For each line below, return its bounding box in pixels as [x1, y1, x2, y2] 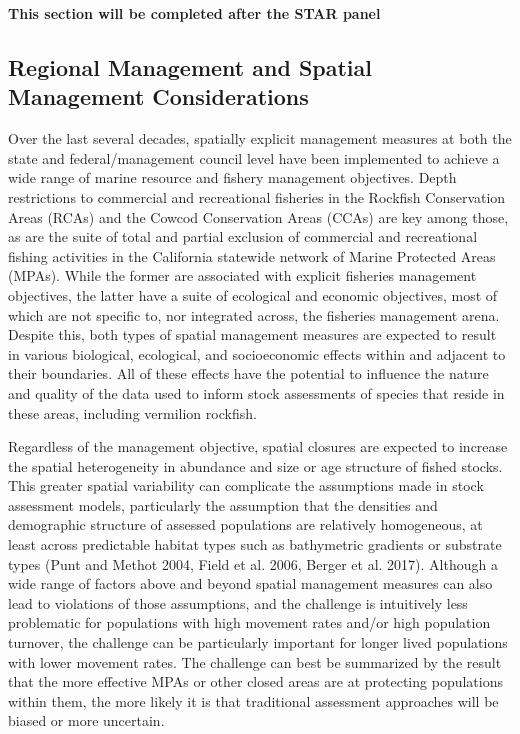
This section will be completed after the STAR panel [8, 3, 381, 23]
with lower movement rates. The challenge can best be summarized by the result [8, 651, 502, 672]
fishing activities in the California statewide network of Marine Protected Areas [8, 245, 496, 266]
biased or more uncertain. [8, 710, 165, 731]
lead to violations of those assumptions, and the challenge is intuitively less [8, 592, 468, 613]
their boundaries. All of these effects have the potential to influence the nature [8, 363, 489, 384]
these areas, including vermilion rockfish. [8, 402, 257, 423]
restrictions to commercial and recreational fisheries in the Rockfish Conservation [8, 186, 506, 207]
